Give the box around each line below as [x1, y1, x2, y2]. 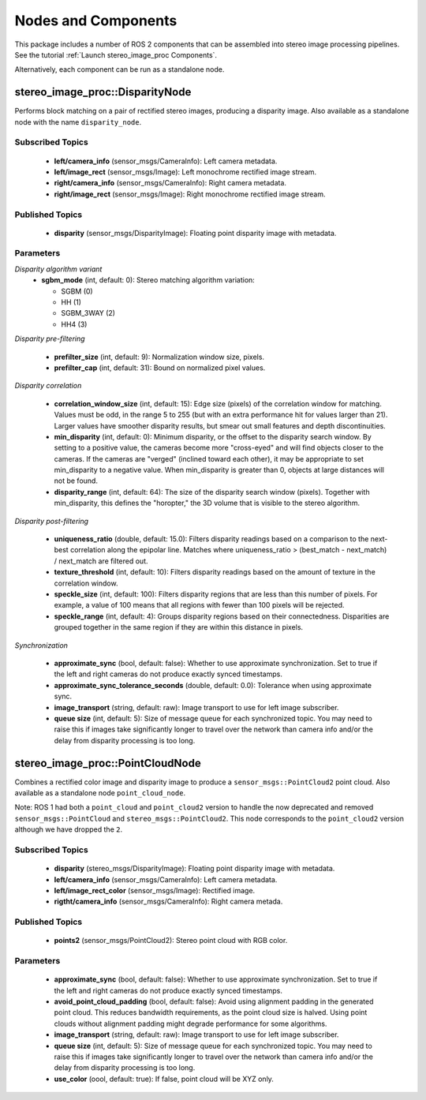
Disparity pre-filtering [14, 334, 86, 343]
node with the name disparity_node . [14, 117, 142, 126]
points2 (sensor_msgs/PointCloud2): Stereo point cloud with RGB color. [54, 936, 288, 945]
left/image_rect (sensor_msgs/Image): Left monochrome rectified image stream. [54, 166, 317, 177]
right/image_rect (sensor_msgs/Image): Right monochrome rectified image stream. [54, 189, 327, 199]
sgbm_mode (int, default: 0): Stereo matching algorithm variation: [41, 275, 256, 285]
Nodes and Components [14, 12, 177, 29]
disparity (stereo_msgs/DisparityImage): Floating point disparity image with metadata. [54, 864, 335, 874]
